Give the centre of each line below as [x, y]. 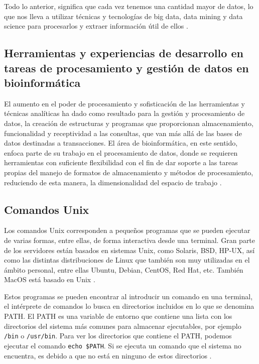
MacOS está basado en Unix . [50, 279]
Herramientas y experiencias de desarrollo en [124, 53]
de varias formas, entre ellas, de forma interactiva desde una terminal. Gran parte [130, 240]
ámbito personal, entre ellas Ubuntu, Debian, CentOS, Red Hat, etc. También [124, 269]
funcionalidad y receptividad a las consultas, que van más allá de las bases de [123, 133]
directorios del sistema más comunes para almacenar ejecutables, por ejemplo [123, 326]
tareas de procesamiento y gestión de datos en [126, 68]
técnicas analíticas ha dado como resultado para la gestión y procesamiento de [124, 113]
